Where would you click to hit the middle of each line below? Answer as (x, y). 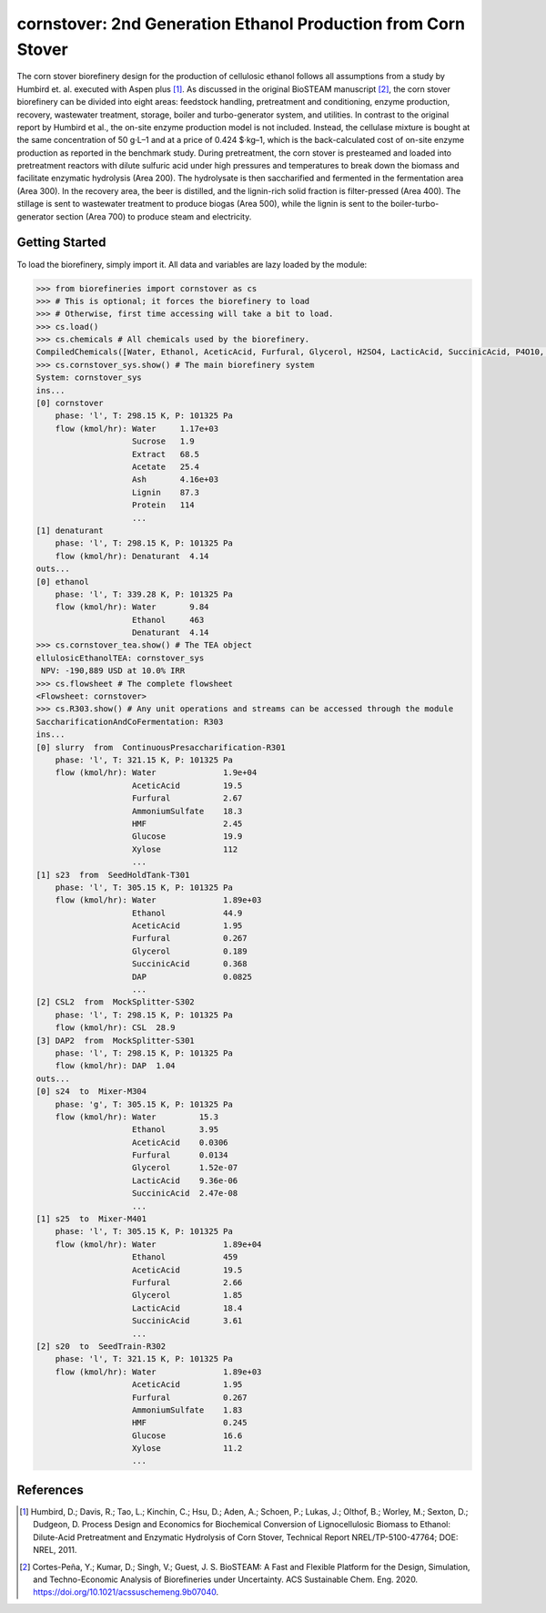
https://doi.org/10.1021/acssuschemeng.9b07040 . (126, 1592)
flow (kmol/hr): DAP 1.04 (116, 1066)
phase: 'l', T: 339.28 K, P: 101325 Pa (144, 594)
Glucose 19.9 (187, 837)
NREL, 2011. (55, 1550)
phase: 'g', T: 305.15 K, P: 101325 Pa (144, 1104)
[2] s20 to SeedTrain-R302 (101, 1346)
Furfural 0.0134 (180, 1155)
